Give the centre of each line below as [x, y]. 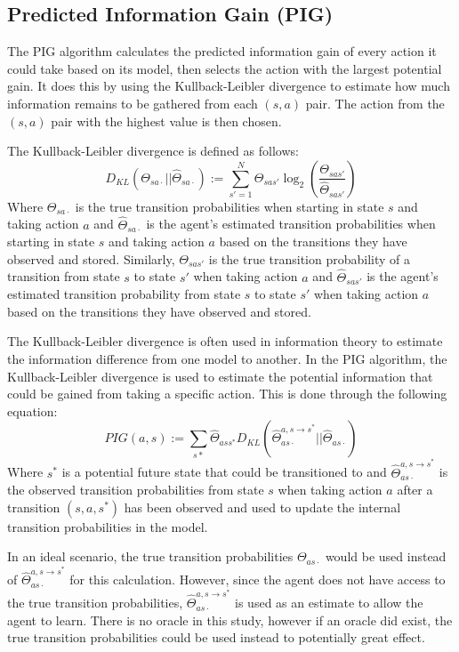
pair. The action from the [375, 103]
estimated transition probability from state [124, 294]
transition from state [64, 276]
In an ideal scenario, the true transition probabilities [150, 556]
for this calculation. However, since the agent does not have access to [258, 580]
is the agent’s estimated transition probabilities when [291, 224]
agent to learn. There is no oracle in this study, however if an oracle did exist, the [230, 620]
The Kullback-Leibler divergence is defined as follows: [153, 151]
